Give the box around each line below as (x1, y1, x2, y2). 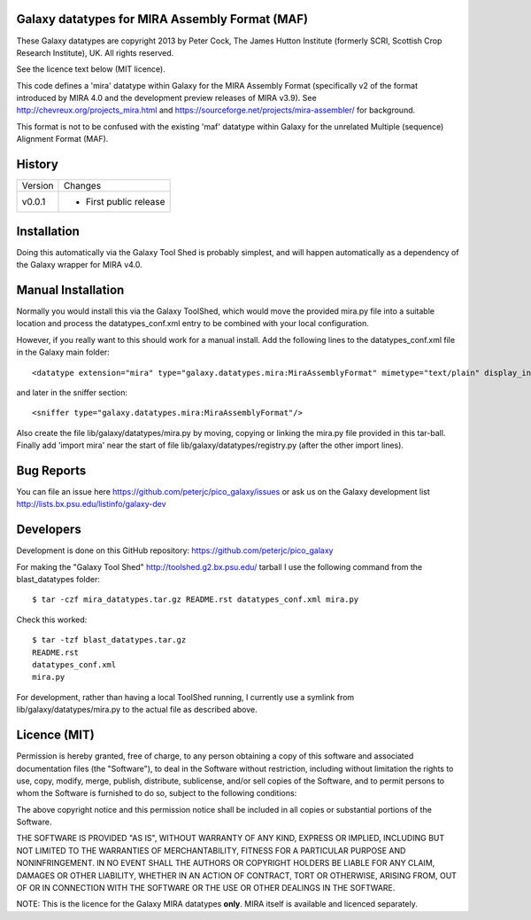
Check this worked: (16, 614, 88, 625)
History (16, 157, 59, 172)
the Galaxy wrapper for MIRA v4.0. (16, 260, 143, 270)
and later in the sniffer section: (16, 386, 128, 398)
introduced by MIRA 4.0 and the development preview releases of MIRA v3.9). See (16, 93, 318, 104)
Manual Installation (16, 282, 125, 297)
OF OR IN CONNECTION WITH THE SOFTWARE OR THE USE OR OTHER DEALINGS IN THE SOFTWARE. (16, 883, 396, 893)
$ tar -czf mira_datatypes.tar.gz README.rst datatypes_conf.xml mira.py (32, 595, 359, 604)
